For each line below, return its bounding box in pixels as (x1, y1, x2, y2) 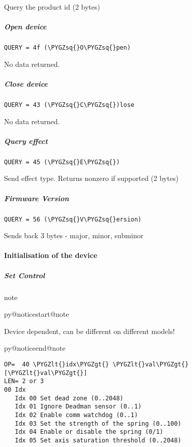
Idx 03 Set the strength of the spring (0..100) (15, 420, 181, 427)
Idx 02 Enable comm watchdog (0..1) (15, 411, 138, 419)
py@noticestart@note (4, 309, 69, 319)
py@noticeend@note (4, 343, 66, 353)
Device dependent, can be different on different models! (4, 325, 175, 336)
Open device (4, 21, 46, 32)
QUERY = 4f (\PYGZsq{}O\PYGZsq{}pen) (4, 44, 131, 52)
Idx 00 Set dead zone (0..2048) (15, 394, 124, 402)
